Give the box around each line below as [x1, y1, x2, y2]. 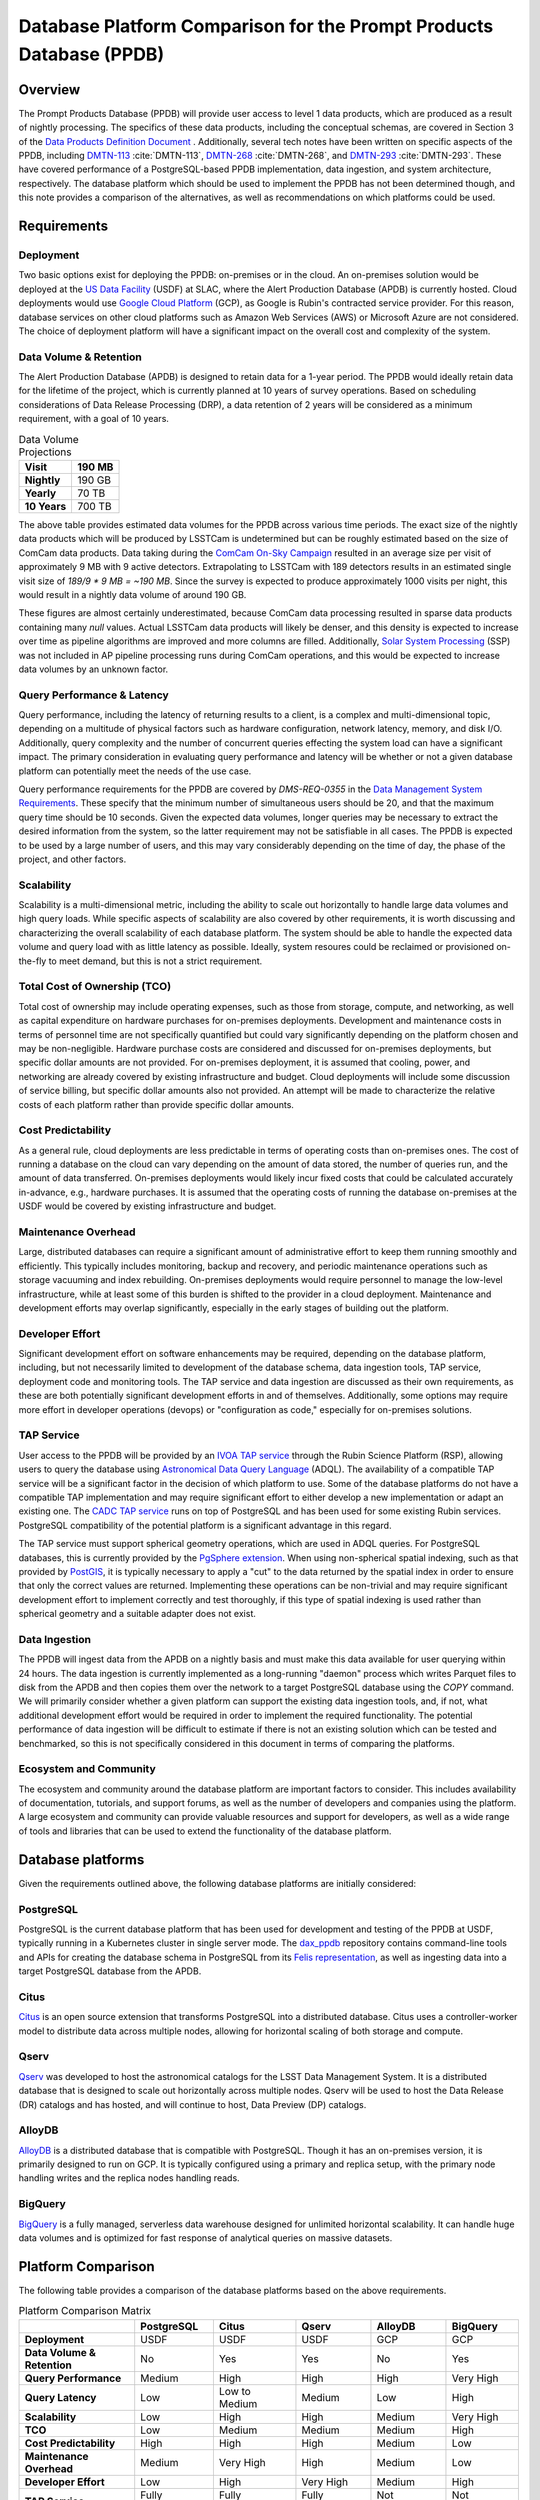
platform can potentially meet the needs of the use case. [18, 765, 252, 777]
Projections [18, 445, 72, 459]
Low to [218, 2384, 252, 2398]
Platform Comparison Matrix [18, 2304, 152, 2318]
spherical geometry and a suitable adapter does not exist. [18, 1608, 257, 1620]
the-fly [18, 955, 47, 967]
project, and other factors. [18, 853, 127, 865]
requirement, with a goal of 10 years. [18, 413, 170, 425]
